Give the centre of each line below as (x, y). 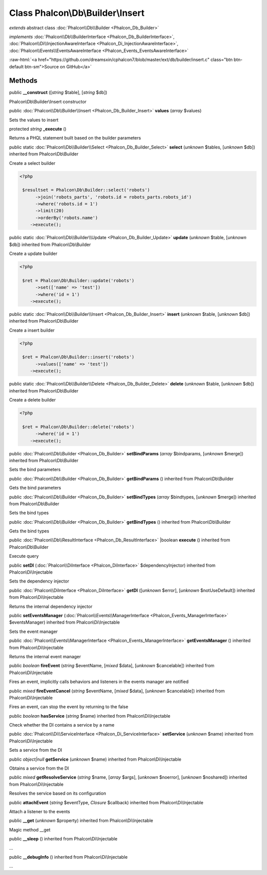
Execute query (24, 556)
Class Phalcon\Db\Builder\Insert (77, 13)
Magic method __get (30, 829)
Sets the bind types (29, 513)
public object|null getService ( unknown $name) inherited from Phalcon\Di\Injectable (95, 759)
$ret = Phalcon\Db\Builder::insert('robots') (78, 357)
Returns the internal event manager (45, 656)
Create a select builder (32, 163)
